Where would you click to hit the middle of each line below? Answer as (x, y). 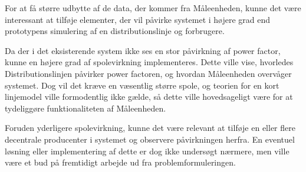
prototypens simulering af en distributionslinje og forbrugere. (115, 31)
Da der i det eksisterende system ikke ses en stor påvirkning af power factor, (143, 50)
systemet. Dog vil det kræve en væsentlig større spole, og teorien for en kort (142, 85)
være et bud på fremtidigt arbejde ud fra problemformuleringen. (120, 162)
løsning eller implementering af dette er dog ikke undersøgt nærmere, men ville (147, 151)
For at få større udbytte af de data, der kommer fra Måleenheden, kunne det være (153, 8)
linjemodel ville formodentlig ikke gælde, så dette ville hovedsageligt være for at (149, 97)
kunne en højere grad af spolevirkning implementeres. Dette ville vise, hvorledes (149, 62)
